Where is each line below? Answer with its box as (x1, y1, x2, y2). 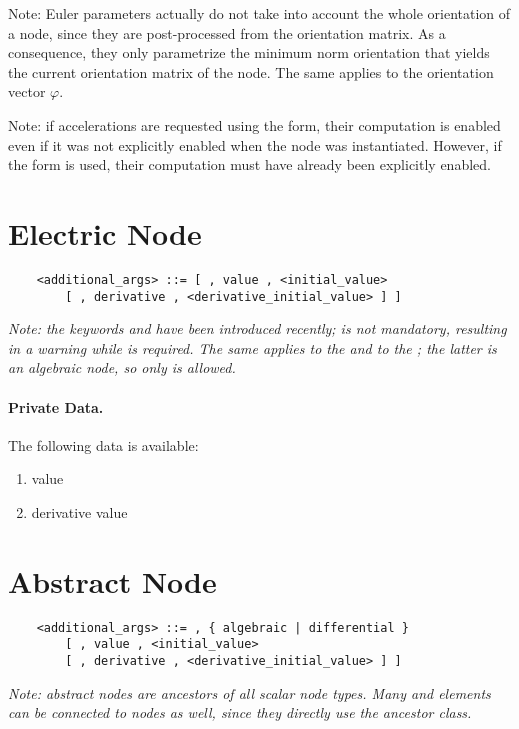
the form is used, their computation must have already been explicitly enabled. (8, 154, 491, 175)
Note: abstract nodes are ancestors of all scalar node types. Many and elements (8, 682, 491, 703)
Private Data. (8, 396, 104, 417)
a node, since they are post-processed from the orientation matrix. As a (8, 22, 446, 43)
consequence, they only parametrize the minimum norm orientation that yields (8, 42, 490, 63)
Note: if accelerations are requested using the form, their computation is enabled (8, 114, 501, 135)
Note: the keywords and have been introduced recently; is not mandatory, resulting (8, 318, 507, 339)
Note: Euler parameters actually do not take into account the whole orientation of (8, 3, 511, 23)
